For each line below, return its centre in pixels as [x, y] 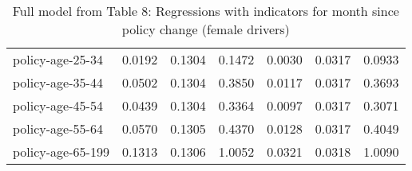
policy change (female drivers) [206, 29]
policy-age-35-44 [58, 82]
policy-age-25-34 [58, 59]
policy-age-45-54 [58, 105]
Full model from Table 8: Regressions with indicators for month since [206, 11]
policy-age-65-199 [61, 152]
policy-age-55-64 [58, 128]
